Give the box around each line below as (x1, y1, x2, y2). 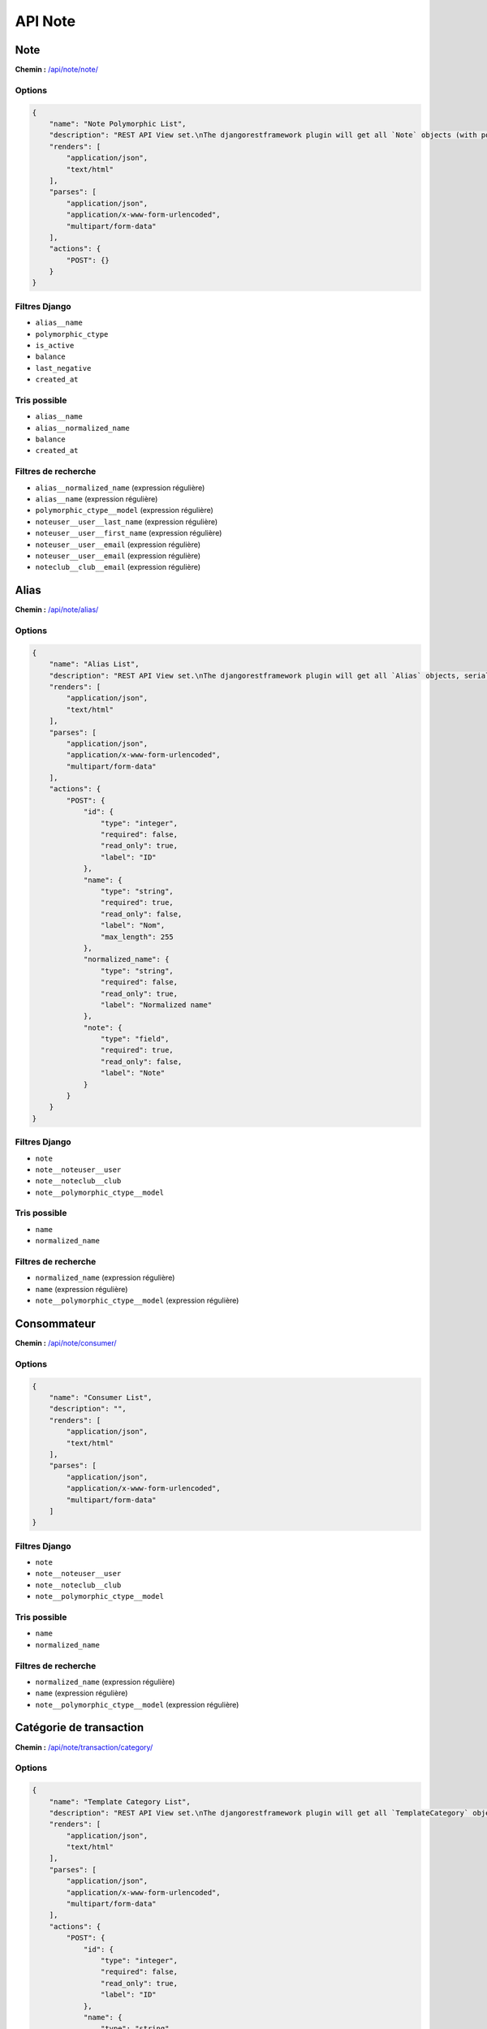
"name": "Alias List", (49, 660, 140, 669)
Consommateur (15, 1316, 97, 1330)
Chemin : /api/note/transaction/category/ (15, 1742, 153, 1752)
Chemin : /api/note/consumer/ (15, 1338, 117, 1348)
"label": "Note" (100, 1068, 166, 1078)
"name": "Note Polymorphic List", (49, 119, 187, 128)
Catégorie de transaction (15, 1721, 144, 1734)
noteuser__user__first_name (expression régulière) (35, 528, 222, 538)
